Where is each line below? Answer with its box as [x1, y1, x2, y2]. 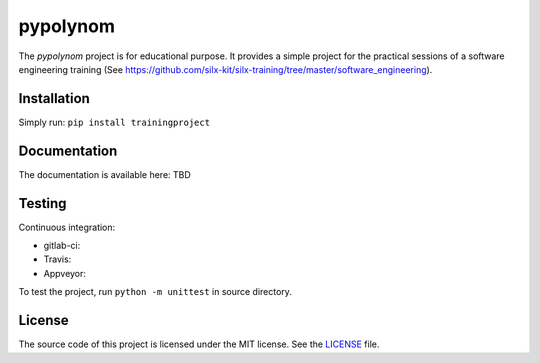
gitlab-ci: [43, 240, 81, 252]
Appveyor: [43, 267, 87, 279]
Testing [18, 195, 67, 212]
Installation [18, 90, 90, 107]
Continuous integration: [18, 221, 116, 233]
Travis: [43, 253, 72, 265]
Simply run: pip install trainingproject [18, 116, 210, 128]
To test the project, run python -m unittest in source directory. [18, 286, 292, 298]
